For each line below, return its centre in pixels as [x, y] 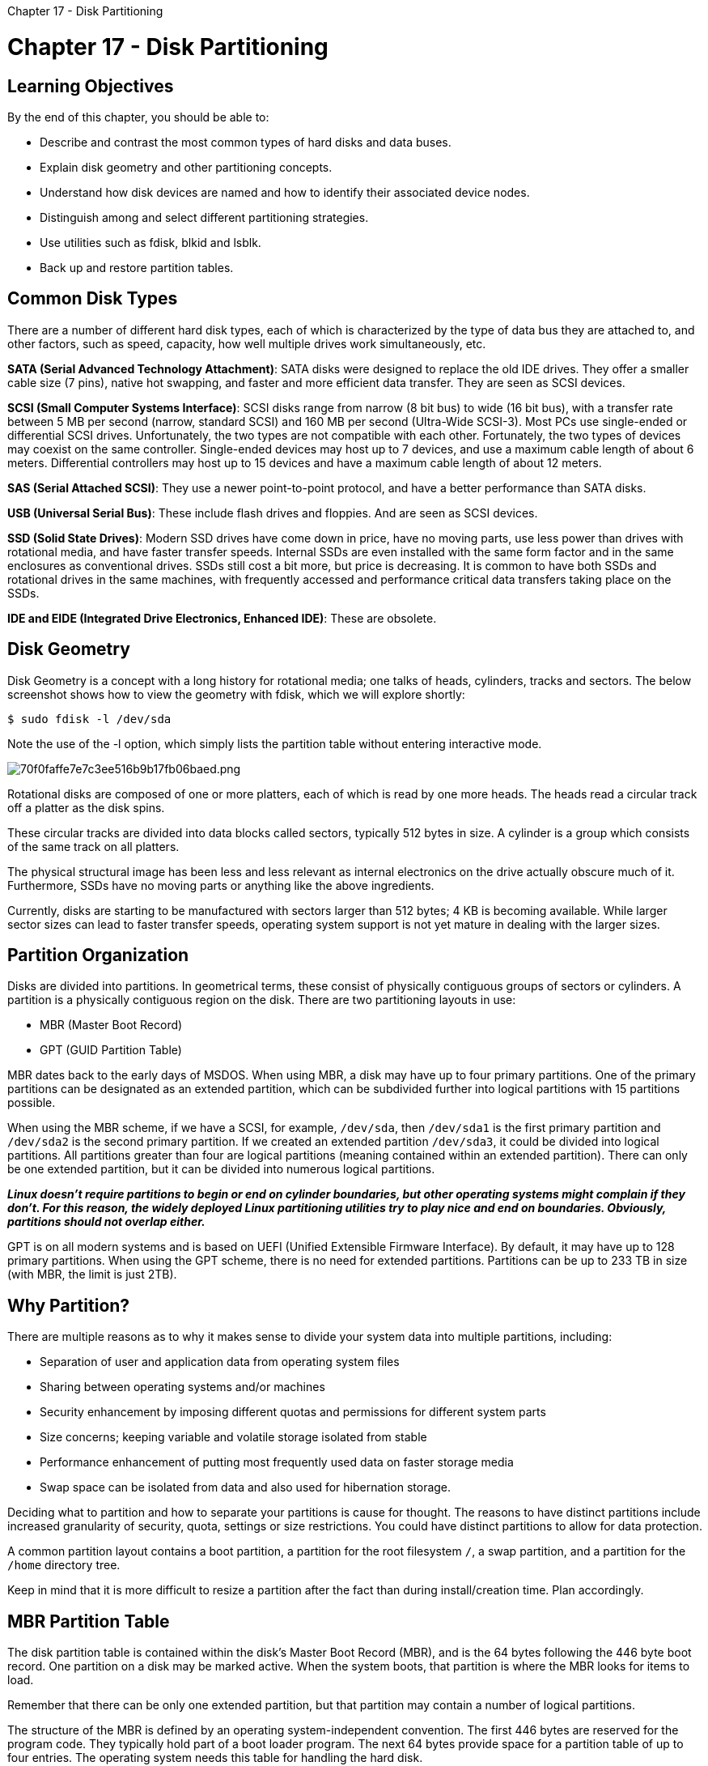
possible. [32, 1103]
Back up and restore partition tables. [137, 267]
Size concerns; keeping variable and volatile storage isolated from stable [233, 1437]
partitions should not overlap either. [106, 1222]
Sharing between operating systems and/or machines [182, 1387]
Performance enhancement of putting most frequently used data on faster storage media [277, 1462]
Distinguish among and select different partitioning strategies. [204, 217]
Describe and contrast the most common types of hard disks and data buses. [246, 142]
